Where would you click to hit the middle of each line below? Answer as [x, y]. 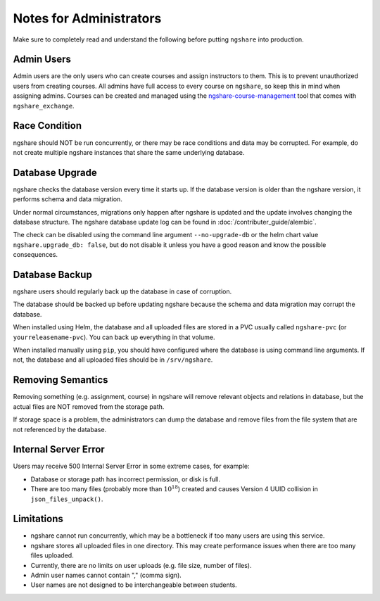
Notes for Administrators [87, 18]
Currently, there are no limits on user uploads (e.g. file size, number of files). [141, 565]
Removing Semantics [61, 380]
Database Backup [53, 274]
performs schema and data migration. [68, 199]
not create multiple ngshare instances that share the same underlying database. [129, 152]
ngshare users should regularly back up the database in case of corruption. [122, 291]
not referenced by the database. [60, 429]
